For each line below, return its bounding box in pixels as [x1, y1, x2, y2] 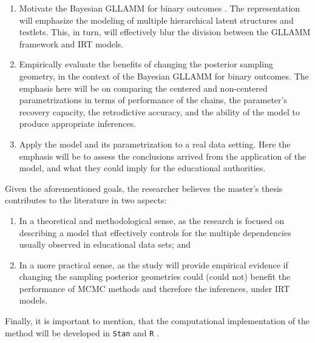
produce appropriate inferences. [19, 117, 137, 130]
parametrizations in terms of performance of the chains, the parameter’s [19, 93, 287, 106]
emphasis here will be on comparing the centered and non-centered [19, 81, 268, 94]
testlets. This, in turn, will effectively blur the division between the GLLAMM [19, 25, 311, 38]
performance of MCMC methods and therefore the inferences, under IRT [19, 282, 290, 294]
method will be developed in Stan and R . [5, 326, 160, 339]
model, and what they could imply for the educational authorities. [19, 161, 266, 174]
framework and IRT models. [19, 37, 124, 50]
